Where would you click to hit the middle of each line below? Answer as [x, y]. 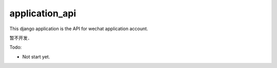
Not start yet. [36, 57]
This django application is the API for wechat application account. [79, 29]
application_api [43, 13]
